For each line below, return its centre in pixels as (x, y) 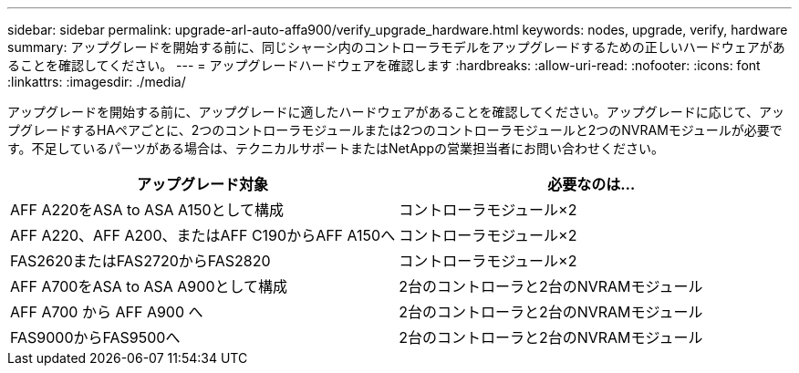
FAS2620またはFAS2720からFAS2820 (140, 261)
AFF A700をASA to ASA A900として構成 (149, 286)
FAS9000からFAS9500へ (95, 337)
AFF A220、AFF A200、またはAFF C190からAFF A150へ (203, 235)
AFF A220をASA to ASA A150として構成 (147, 210)
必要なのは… (591, 184)
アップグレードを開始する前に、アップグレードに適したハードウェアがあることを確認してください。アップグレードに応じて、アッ (396, 112)
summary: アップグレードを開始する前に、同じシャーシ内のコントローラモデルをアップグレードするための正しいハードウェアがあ (396, 47)
